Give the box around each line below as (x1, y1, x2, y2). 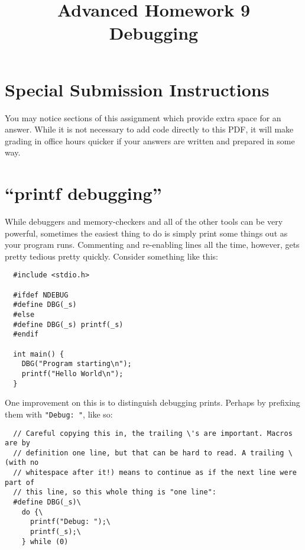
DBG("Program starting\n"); (21, 360, 132, 368)
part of (5, 478, 35, 487)
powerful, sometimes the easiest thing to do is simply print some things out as (5, 227, 288, 239)
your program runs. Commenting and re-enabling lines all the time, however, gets (5, 238, 300, 251)
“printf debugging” (5, 181, 162, 205)
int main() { (13, 350, 64, 358)
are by (5, 439, 30, 448)
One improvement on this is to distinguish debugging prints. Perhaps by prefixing (5, 396, 300, 409)
